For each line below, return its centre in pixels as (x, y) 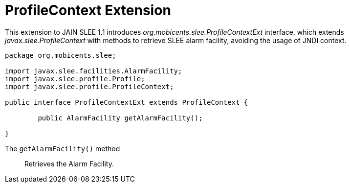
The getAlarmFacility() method (63, 148)
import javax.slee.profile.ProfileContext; (89, 86)
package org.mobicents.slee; (61, 55)
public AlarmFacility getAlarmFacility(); (120, 118)
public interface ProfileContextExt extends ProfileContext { (127, 102)
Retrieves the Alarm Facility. (69, 164)
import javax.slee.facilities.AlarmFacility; (94, 71)
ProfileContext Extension (88, 10)
